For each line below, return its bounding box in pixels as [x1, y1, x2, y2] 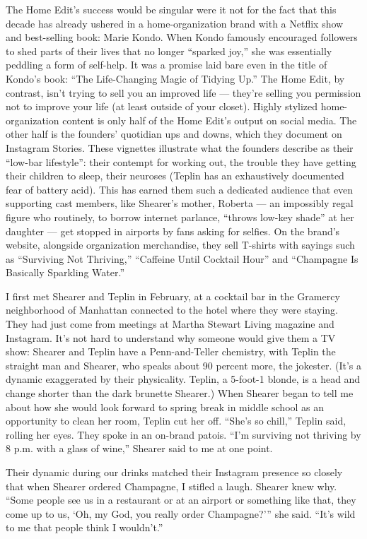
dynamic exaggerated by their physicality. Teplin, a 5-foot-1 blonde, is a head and [6, 372, 361, 386]
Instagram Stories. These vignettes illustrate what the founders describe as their [6, 140, 354, 155]
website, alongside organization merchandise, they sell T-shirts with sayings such [6, 237, 355, 252]
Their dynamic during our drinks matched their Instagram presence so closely [6, 465, 343, 479]
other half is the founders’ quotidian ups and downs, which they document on [6, 126, 342, 141]
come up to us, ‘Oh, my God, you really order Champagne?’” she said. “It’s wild [6, 506, 356, 521]
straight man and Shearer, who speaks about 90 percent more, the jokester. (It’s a [6, 357, 362, 372]
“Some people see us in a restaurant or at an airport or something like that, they [6, 492, 356, 507]
